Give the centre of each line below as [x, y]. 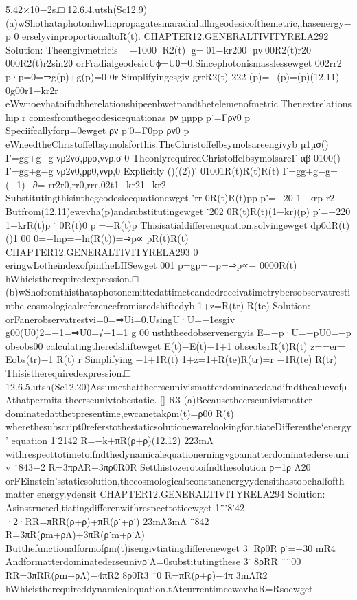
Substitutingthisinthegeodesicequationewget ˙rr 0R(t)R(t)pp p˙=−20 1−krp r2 [170, 198]
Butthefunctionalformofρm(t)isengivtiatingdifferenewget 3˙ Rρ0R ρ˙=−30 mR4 [171, 547]
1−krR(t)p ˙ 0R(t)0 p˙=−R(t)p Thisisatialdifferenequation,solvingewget [157, 224]
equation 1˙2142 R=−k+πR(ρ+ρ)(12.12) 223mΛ [112, 440]
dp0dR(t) [330, 224]
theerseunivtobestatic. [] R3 [123, 400]
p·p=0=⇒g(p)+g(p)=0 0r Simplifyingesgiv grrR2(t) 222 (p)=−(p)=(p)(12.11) [173, 76]
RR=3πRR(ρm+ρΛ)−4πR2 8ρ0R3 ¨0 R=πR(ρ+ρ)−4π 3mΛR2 [137, 574]
